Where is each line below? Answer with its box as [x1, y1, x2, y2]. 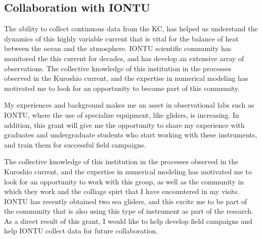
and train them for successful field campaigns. [4, 139, 146, 150]
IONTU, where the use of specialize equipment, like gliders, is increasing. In [4, 109, 239, 120]
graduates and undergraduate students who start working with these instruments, [4, 129, 257, 140]
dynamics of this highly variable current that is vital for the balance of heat [4, 33, 239, 43]
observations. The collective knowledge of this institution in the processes [4, 63, 231, 73]
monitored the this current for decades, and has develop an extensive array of [4, 53, 244, 63]
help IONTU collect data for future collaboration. [4, 225, 158, 236]
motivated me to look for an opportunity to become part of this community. [4, 82, 240, 93]
